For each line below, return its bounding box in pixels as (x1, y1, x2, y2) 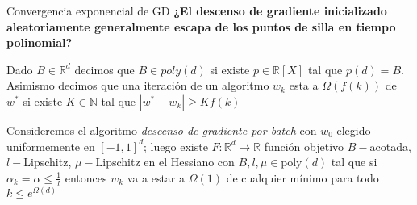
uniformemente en (6, 137, 95, 154)
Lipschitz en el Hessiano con (95, 153, 235, 170)
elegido (336, 121, 371, 138)
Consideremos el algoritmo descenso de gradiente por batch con (6, 121, 317, 138)
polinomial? (6, 34, 73, 51)
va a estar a (127, 169, 186, 186)
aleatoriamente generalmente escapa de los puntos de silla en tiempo (6, 18, 396, 35)
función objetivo (264, 137, 344, 154)
